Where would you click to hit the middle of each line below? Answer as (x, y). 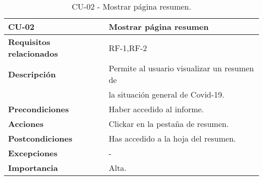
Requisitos (29, 42)
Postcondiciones (40, 138)
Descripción (32, 74)
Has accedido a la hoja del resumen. (172, 138)
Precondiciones (38, 109)
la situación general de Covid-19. (166, 94)
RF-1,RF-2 (128, 48)
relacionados (33, 53)
